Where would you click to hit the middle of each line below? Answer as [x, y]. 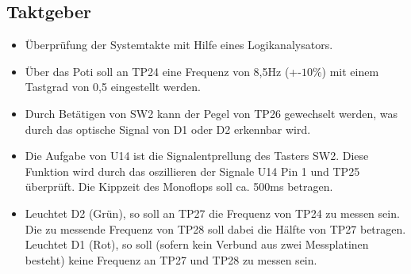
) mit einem [350, 71]
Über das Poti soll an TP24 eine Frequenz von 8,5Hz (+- [163, 71]
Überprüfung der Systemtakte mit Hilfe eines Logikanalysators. [179, 45]
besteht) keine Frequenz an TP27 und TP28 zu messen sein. [171, 259]
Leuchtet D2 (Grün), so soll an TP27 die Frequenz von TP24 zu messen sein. [212, 213]
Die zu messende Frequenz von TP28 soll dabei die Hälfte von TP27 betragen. [215, 228]
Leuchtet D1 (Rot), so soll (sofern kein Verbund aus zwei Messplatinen [197, 244]
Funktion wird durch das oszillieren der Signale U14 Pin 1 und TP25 [192, 171]
